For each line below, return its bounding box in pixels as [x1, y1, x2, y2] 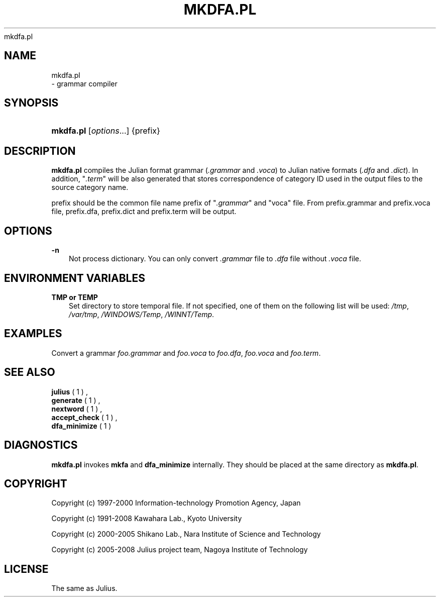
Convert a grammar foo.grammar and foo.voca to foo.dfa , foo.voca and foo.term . [51, 348, 321, 357]
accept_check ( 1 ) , [51, 413, 118, 422]
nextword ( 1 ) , [51, 404, 102, 413]
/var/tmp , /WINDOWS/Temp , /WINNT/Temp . [69, 310, 214, 319]
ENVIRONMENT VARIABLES [4, 271, 145, 284]
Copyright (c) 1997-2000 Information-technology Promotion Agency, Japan [51, 498, 301, 508]
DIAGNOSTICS [4, 439, 78, 452]
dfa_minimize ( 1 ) [51, 421, 112, 430]
